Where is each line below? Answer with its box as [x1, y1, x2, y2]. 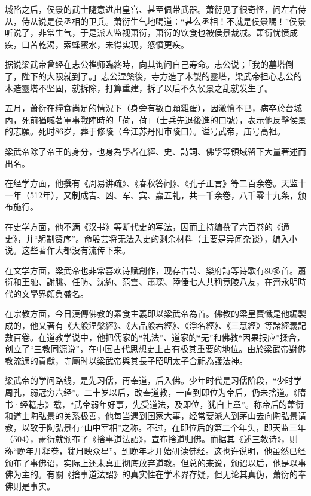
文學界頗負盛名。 [21, 287, 89, 299]
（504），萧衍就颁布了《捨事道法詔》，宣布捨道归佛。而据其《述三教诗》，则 [5, 433, 298, 445]
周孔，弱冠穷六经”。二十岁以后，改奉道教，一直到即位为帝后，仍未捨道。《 [5, 386, 298, 399]
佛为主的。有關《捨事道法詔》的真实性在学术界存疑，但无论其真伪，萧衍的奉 [5, 468, 306, 480]
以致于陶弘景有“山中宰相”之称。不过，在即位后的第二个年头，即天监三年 [21, 421, 306, 433]
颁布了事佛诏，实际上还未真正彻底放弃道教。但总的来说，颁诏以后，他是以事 [5, 456, 306, 469]
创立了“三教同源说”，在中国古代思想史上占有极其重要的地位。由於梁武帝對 [5, 342, 298, 355]
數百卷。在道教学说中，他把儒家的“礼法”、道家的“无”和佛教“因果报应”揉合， [5, 330, 305, 343]
